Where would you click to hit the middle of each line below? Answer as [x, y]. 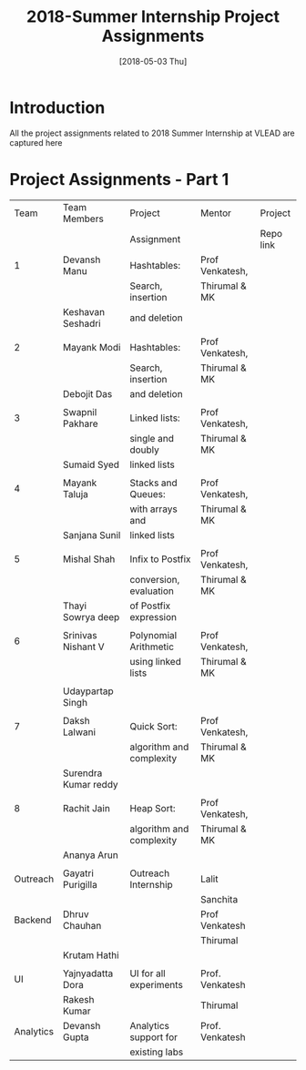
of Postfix [150, 606]
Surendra [82, 773]
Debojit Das [87, 393]
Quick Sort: [153, 726]
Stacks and [153, 483]
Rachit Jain [87, 808]
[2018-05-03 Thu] [153, 61]
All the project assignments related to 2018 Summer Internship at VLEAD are [153, 133]
